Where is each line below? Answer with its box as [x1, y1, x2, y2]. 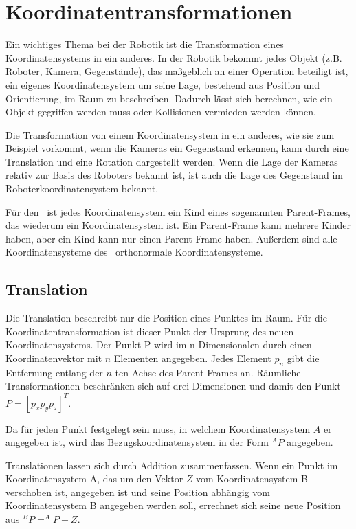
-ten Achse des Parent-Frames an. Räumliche [111, 365, 301, 379]
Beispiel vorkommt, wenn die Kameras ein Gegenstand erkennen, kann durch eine [5, 141, 349, 155]
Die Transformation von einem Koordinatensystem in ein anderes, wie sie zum [5, 127, 335, 142]
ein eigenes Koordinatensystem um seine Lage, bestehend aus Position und [5, 77, 320, 91]
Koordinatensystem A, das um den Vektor [5, 471, 183, 486]
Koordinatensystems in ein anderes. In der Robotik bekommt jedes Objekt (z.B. [5, 50, 342, 65]
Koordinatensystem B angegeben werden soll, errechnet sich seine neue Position [5, 498, 341, 513]
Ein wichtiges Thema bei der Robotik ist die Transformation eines [5, 37, 284, 52]
